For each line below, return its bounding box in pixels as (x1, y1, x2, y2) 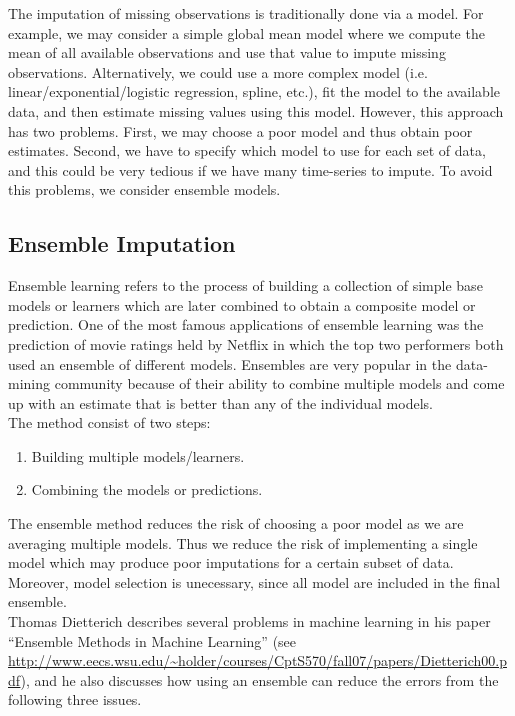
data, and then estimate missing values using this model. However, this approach (8, 100, 504, 121)
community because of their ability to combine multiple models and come (54, 373, 505, 394)
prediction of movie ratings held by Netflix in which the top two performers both (8, 333, 504, 354)
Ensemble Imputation (8, 228, 236, 259)
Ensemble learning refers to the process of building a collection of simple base (8, 275, 483, 296)
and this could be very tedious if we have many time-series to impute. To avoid (8, 159, 493, 180)
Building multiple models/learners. (31, 445, 245, 466)
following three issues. (8, 689, 142, 710)
